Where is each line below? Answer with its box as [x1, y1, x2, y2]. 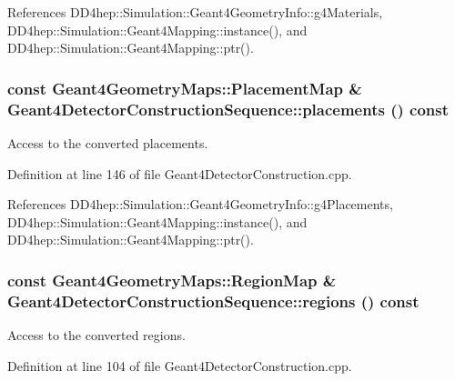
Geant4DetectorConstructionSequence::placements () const [7, 97, 450, 120]
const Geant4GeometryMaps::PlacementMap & [7, 76, 362, 99]
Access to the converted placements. [7, 133, 208, 152]
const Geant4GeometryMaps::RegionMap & [7, 268, 337, 291]
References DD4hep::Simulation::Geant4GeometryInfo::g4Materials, [7, 3, 383, 21]
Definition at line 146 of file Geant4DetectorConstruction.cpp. [7, 164, 352, 183]
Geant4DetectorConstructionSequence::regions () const [7, 289, 420, 312]
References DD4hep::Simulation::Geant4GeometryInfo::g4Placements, [7, 195, 393, 214]
